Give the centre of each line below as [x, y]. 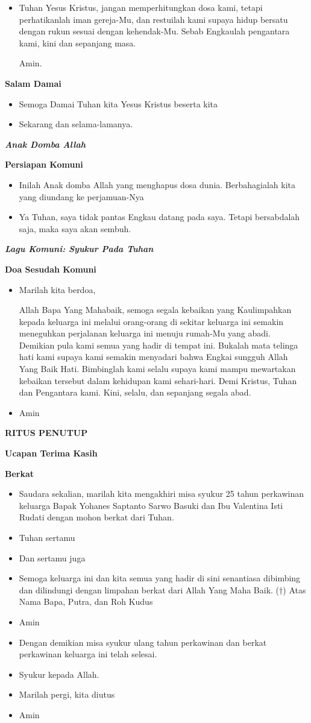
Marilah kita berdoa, [57, 289]
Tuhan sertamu [47, 537]
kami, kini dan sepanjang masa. [77, 43]
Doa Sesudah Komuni [51, 269]
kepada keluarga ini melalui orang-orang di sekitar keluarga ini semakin [151, 321]
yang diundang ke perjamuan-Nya [81, 196]
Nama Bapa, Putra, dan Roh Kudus [86, 601]
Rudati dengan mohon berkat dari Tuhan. [96, 517]
